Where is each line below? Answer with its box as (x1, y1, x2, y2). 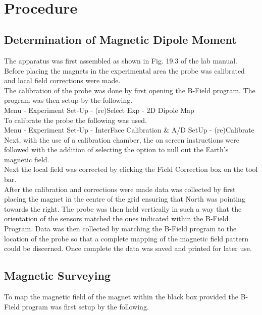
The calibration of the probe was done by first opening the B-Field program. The (4, 85, 255, 95)
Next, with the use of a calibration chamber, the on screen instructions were (4, 134, 239, 145)
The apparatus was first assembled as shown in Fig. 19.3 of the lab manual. (4, 55, 238, 66)
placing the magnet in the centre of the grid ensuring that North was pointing (4, 194, 245, 204)
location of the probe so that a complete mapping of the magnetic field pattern (4, 233, 248, 243)
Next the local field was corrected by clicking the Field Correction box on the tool (4, 164, 258, 174)
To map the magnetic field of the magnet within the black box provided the (4, 291, 238, 302)
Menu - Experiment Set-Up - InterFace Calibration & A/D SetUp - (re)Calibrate (4, 124, 254, 135)
